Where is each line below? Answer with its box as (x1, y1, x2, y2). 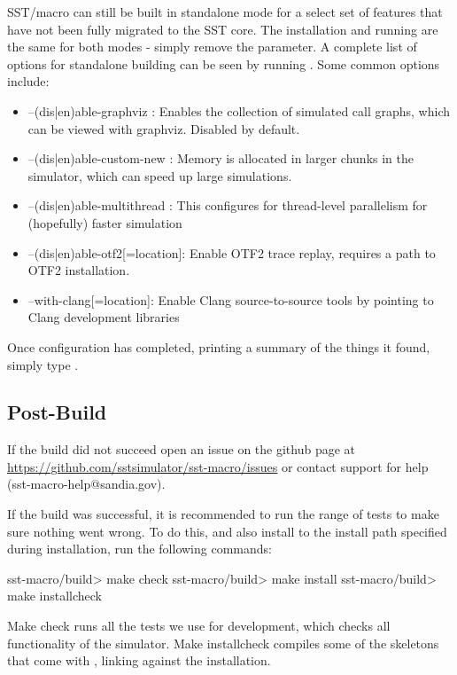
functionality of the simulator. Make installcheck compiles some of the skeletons (7, 633, 439, 652)
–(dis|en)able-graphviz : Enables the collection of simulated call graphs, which (27, 101, 451, 120)
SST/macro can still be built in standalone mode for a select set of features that (7, 3, 443, 20)
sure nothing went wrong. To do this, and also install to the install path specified (7, 522, 447, 540)
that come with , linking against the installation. (7, 651, 271, 670)
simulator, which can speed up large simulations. (27, 166, 292, 184)
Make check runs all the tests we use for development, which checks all (7, 616, 391, 635)
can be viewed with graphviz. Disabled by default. (27, 119, 300, 137)
